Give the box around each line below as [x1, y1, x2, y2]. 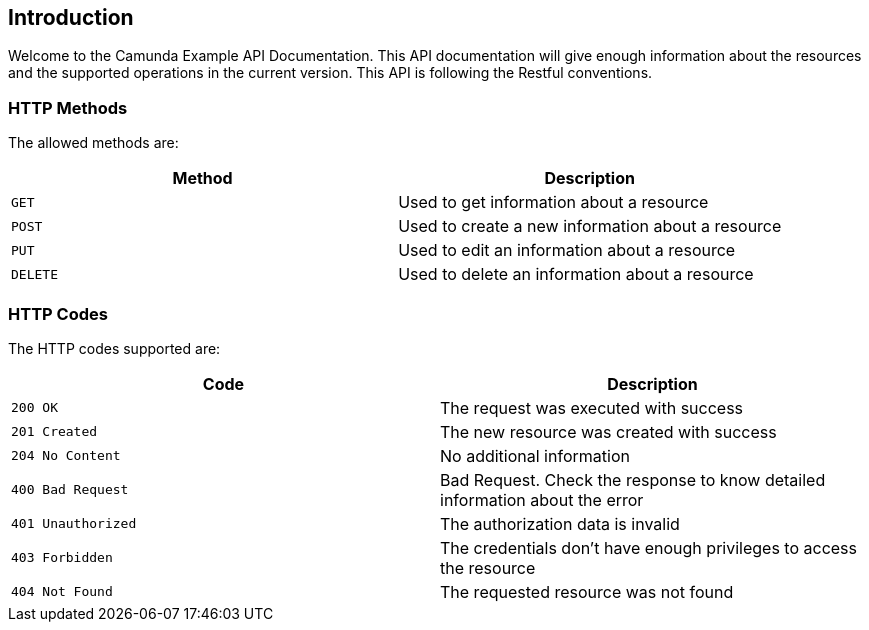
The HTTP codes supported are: [8, 339, 221, 357]
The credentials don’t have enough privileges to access [440, 537, 857, 558]
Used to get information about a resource [398, 192, 709, 213]
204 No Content [11, 448, 121, 464]
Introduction [8, 5, 134, 30]
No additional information [440, 445, 630, 466]
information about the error [440, 489, 644, 510]
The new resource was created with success [440, 421, 777, 442]
